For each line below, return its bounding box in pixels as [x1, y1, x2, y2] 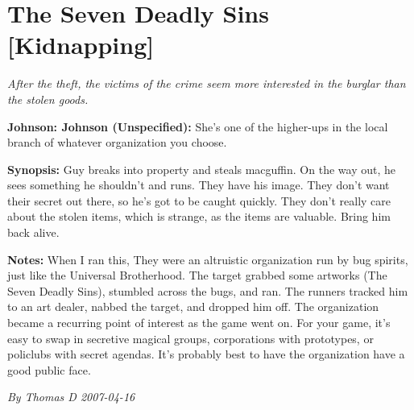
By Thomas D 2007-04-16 [7, 388, 135, 405]
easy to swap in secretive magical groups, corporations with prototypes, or [7, 329, 374, 346]
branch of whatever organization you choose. [7, 134, 227, 151]
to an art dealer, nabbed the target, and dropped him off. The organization [7, 298, 379, 315]
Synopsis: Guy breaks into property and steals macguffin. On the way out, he [7, 160, 395, 177]
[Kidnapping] [7, 28, 155, 61]
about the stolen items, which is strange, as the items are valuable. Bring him [7, 208, 391, 225]
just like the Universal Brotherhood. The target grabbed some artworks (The [7, 267, 387, 284]
